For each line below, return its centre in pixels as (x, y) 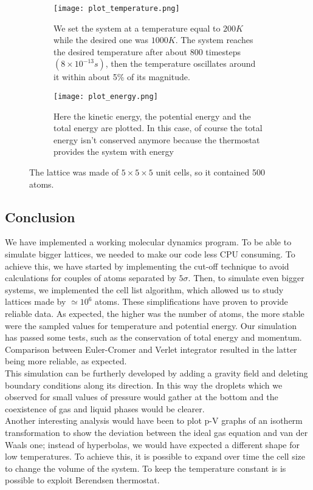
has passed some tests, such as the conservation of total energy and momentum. (153, 337)
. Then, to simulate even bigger (246, 278)
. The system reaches (214, 40)
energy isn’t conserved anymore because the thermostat (157, 139)
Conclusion (40, 216)
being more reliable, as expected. (66, 361)
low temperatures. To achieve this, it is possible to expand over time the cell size (155, 456)
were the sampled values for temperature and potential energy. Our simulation (151, 325)
